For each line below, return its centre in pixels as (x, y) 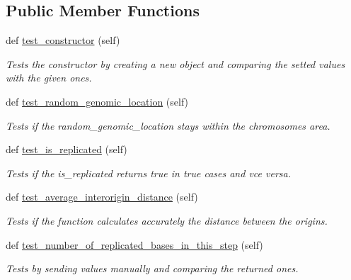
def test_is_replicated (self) (67, 149)
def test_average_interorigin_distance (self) (102, 197)
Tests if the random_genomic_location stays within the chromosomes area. (168, 125)
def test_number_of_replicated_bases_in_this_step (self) (134, 244)
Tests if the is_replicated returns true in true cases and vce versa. (148, 173)
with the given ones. (49, 78)
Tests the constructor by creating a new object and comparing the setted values (175, 63)
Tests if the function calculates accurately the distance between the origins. (167, 220)
